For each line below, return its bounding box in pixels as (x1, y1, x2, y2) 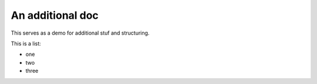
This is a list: (11, 40, 41, 47)
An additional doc (11, 9, 99, 22)
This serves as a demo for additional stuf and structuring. (11, 29, 150, 36)
